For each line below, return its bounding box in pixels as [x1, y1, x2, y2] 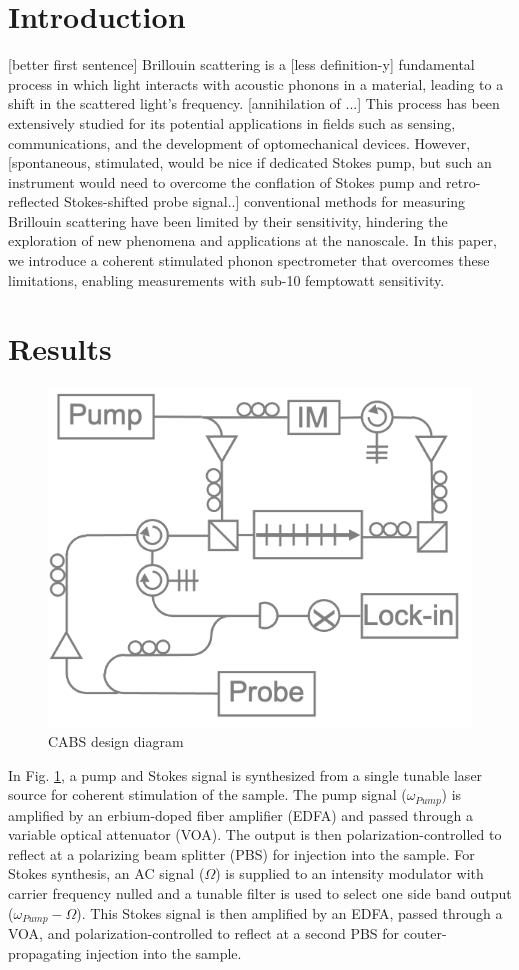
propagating [8, 942, 82, 963]
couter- [403, 923, 447, 944]
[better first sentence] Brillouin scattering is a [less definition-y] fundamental [8, 54, 475, 75]
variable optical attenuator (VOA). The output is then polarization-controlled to [8, 824, 502, 845]
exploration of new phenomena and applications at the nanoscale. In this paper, [8, 230, 497, 251]
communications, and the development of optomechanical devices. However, [8, 132, 471, 153]
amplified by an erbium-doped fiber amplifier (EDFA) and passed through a [8, 804, 473, 825]
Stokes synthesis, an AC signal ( [8, 863, 205, 884]
